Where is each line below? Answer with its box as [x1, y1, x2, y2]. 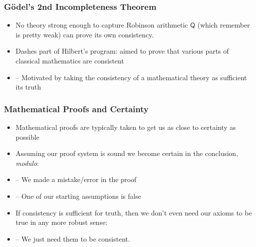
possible [15, 131, 39, 142]
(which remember [197, 20, 250, 30]
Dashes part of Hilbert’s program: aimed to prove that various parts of [15, 46, 229, 56]
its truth [15, 82, 41, 92]
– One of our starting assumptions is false [15, 190, 141, 201]
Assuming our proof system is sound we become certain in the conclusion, [15, 148, 238, 158]
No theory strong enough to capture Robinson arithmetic [15, 20, 188, 30]
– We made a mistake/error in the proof [15, 174, 137, 185]
